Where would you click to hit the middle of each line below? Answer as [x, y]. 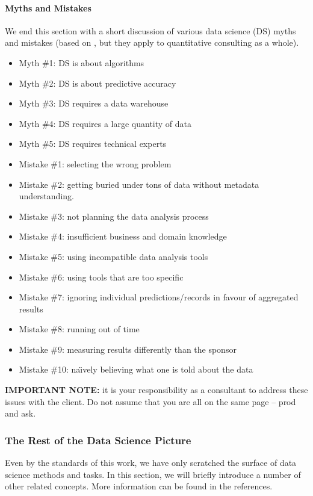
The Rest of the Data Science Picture [98, 440]
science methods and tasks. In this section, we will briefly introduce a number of [153, 474]
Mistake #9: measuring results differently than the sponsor [128, 349]
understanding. [46, 196]
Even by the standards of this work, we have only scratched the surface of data [151, 463]
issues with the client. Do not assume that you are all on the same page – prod [150, 401]
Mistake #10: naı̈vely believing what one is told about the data [136, 369]
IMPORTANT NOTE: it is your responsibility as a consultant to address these [156, 390]
